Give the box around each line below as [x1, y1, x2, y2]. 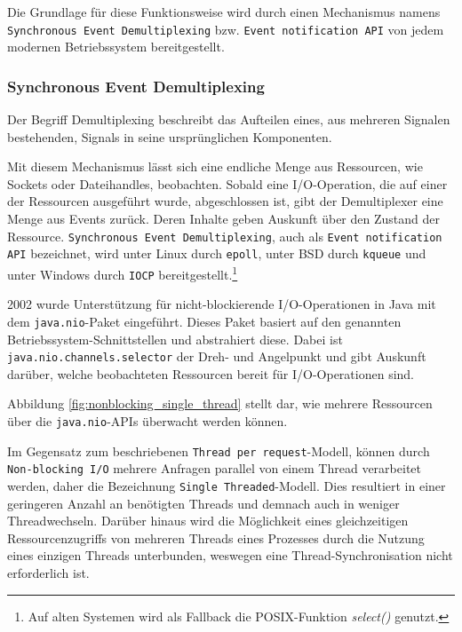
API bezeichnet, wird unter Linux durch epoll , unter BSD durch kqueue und [7, 244, 426, 263]
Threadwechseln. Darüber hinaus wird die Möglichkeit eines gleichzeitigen [7, 511, 409, 530]
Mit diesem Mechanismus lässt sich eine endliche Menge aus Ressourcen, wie [7, 157, 423, 176]
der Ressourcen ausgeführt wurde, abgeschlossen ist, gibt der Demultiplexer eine [7, 192, 443, 210]
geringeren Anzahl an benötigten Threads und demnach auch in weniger [7, 494, 400, 512]
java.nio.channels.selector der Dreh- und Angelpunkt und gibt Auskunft [7, 347, 426, 366]
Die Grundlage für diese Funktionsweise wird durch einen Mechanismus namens [7, 3, 441, 20]
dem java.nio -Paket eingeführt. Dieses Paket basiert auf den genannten [7, 312, 402, 330]
